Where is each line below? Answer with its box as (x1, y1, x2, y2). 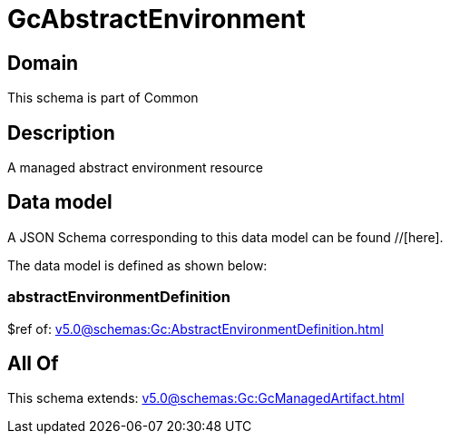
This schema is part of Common (7, 90, 199, 106)
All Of (7, 352, 59, 376)
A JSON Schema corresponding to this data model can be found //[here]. (7, 229, 444, 245)
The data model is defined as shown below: (7, 257, 268, 273)
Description (7, 121, 115, 144)
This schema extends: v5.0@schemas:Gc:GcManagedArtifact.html (7, 390, 405, 407)
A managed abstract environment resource (7, 160, 264, 176)
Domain (7, 51, 79, 74)
